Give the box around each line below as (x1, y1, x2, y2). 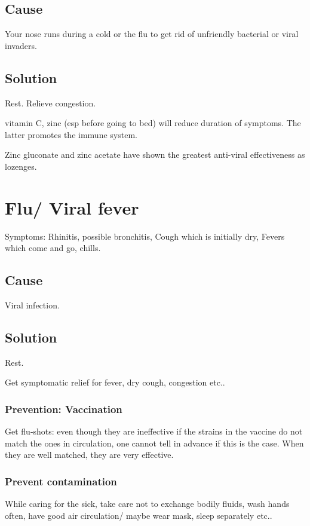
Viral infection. (5, 299, 60, 311)
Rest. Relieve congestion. (5, 96, 96, 109)
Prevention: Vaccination (5, 401, 122, 416)
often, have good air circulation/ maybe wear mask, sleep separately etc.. (5, 509, 272, 521)
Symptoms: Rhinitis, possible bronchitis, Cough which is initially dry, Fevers (5, 230, 285, 242)
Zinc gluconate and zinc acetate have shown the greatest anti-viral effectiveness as (5, 148, 305, 161)
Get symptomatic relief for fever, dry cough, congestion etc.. (5, 376, 225, 389)
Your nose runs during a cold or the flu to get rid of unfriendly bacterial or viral (5, 27, 299, 40)
